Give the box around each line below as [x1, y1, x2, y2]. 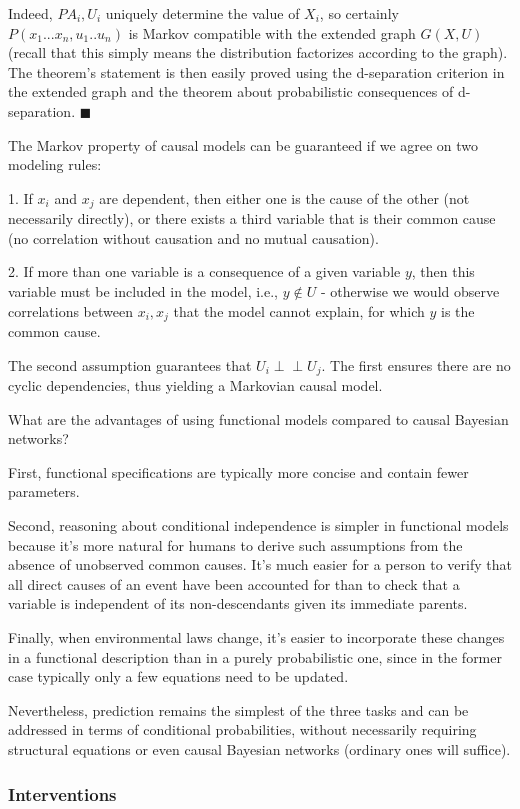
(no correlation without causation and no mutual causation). [8, 227, 379, 248]
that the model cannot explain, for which [173, 300, 425, 321]
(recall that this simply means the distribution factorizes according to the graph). [8, 42, 508, 63]
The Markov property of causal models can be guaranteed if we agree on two [8, 134, 479, 155]
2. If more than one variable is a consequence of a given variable [8, 261, 401, 282]
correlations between [8, 300, 133, 321]
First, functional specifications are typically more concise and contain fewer [8, 461, 469, 482]
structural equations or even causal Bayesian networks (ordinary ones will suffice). [8, 738, 511, 759]
